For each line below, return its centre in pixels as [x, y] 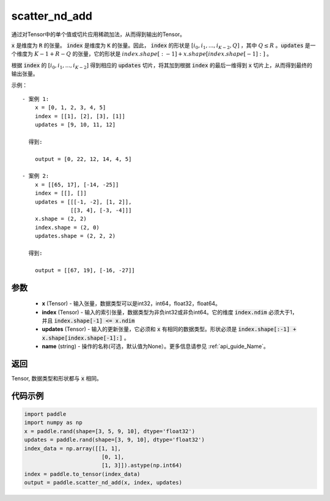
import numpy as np [53, 423]
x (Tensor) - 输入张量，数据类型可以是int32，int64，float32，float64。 [131, 303]
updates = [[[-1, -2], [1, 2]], [83, 202]
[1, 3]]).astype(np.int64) [142, 466]
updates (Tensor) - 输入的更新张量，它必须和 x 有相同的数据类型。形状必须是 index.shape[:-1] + [169, 329]
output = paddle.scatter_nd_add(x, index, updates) [103, 483]
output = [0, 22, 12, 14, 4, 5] [83, 159]
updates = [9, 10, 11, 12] [75, 125]
